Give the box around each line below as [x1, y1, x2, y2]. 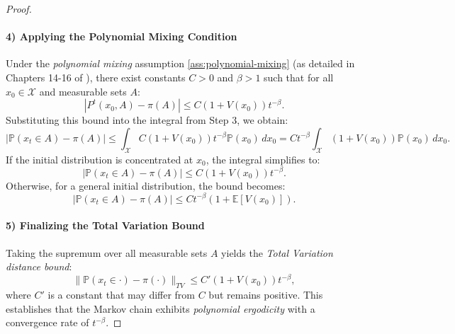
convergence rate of [6, 315, 89, 330]
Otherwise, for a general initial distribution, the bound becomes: [6, 178, 286, 192]
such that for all [264, 69, 334, 84]
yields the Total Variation [221, 245, 333, 260]
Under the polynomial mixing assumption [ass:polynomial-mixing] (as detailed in [6, 56, 355, 71]
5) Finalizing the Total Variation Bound [6, 218, 205, 233]
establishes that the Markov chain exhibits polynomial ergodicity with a [6, 301, 315, 316]
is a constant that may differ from [47, 287, 196, 302]
